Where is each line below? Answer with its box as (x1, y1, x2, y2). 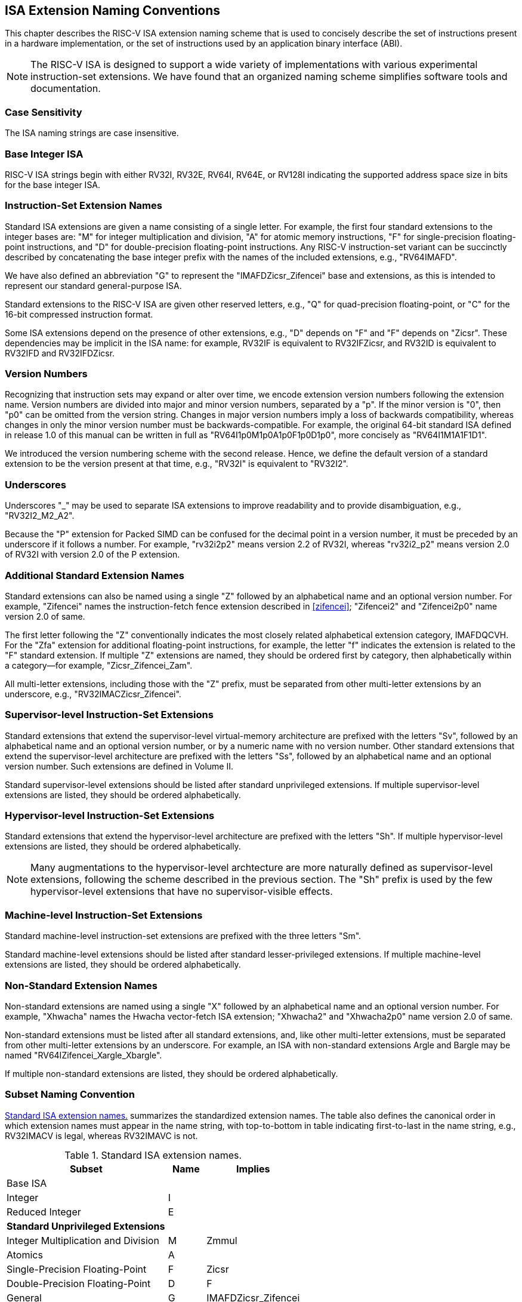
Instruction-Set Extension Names (5, 199, 162, 212)
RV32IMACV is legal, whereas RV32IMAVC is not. (5, 1130, 198, 1141)
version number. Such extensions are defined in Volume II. (5, 761, 233, 771)
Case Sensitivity (5, 106, 82, 118)
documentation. (30, 82, 101, 95)
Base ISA (7, 1177, 47, 1189)
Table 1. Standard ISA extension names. (64, 1149, 242, 1161)
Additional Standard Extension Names (5, 569, 184, 581)
